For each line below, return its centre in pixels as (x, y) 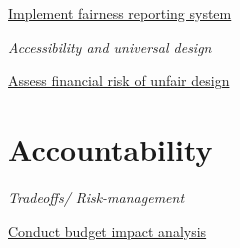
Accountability (110, 148)
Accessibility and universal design (110, 46)
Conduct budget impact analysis (107, 230)
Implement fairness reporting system (120, 13)
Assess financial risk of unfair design (119, 80)
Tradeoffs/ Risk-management (96, 196)
